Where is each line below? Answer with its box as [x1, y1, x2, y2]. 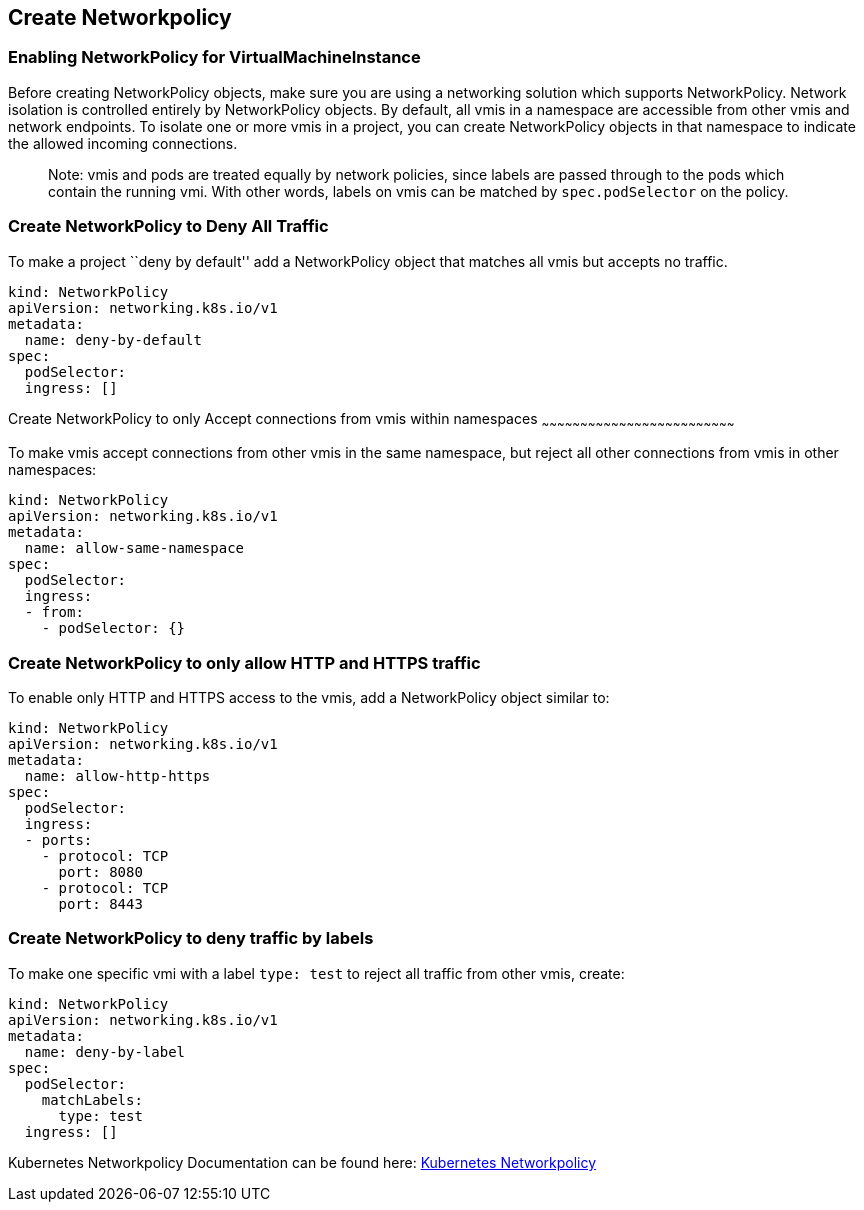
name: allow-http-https [24, 768, 211, 785]
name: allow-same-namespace [24, 540, 245, 557]
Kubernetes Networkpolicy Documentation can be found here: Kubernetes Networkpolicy [8, 1153, 597, 1171]
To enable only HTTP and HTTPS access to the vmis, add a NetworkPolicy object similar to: [8, 689, 610, 707]
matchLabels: [41, 1091, 143, 1108]
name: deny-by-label [24, 1043, 186, 1060]
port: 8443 [58, 896, 143, 913]
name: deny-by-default [24, 331, 202, 348]
